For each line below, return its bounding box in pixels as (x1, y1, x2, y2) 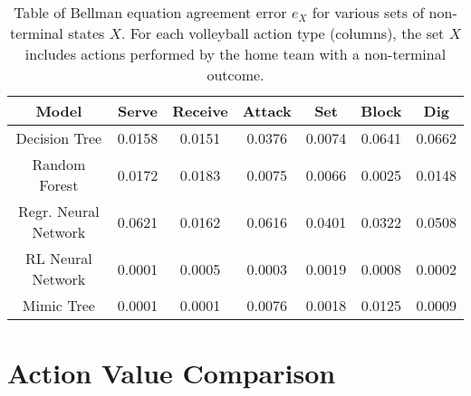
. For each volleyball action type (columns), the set (120, 23, 445, 43)
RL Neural (24, 248, 92, 269)
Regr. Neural (18, 201, 100, 222)
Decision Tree (15, 127, 102, 148)
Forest (39, 174, 79, 195)
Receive (172, 100, 228, 121)
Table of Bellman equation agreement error (14, 2, 287, 23)
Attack (242, 100, 292, 121)
